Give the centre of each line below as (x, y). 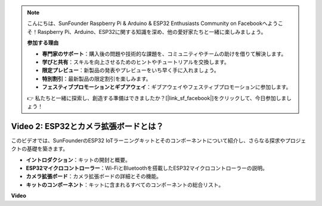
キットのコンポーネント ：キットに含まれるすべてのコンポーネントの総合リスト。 (125, 185)
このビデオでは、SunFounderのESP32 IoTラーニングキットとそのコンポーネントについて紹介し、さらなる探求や (148, 141)
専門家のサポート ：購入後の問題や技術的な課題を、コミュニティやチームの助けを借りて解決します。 (164, 54)
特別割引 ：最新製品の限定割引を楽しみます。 (97, 79)
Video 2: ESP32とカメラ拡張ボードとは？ (87, 126)
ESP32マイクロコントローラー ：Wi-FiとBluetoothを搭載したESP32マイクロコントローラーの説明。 (147, 168)
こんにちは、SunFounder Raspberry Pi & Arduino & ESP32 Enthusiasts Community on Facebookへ (147, 23)
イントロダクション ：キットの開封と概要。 (78, 160)
